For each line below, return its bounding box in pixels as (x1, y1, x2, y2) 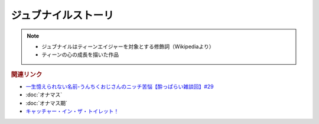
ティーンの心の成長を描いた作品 (41, 51, 119, 58)
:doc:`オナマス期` (25, 99, 68, 106)
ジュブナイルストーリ (11, 9, 115, 22)
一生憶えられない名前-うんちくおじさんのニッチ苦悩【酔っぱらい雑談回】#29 (25, 83, 214, 90)
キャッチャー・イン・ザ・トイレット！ (25, 108, 119, 115)
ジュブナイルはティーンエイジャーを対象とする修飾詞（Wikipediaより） (41, 43, 214, 50)
